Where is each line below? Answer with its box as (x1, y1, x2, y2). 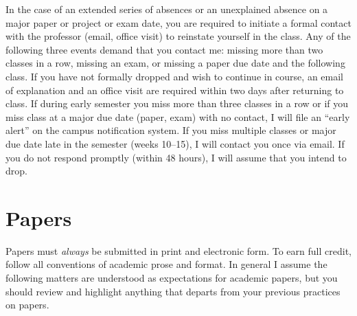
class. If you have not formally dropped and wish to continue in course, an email (5, 69, 343, 83)
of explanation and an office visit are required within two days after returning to (5, 82, 344, 97)
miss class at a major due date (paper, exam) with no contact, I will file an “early (5, 109, 350, 124)
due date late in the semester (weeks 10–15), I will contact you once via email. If (5, 136, 345, 150)
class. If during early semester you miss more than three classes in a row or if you (5, 96, 349, 111)
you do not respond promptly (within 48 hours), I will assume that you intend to (5, 150, 347, 164)
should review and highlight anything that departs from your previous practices (5, 284, 341, 298)
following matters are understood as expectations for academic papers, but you (5, 271, 338, 285)
